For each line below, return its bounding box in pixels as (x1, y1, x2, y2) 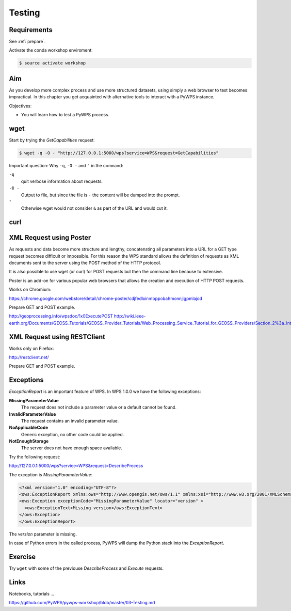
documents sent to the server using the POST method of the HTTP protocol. (9, 260, 161, 266)
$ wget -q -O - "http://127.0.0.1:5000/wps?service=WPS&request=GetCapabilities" (19, 150, 219, 156)
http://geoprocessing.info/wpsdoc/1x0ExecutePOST (9, 313, 113, 319)
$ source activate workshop (19, 61, 86, 66)
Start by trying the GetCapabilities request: (9, 137, 95, 143)
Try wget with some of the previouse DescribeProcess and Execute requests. (9, 565, 164, 571)
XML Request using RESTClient (9, 332, 105, 341)
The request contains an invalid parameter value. (21, 418, 119, 423)
